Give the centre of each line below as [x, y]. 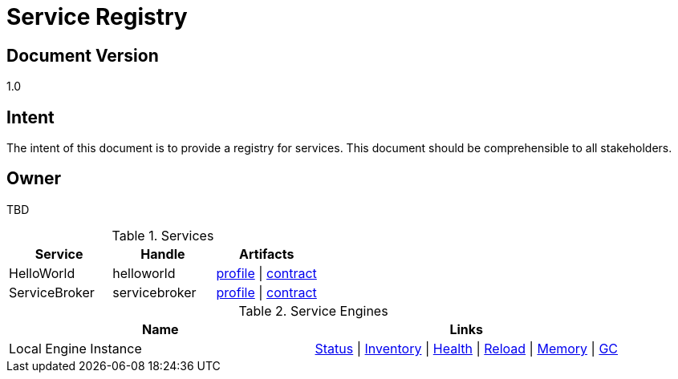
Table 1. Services [163, 235]
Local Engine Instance [75, 348]
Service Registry [97, 17]
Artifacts [267, 254]
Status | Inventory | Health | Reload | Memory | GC [467, 348]
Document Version [83, 55]
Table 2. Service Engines [313, 310]
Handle [163, 254]
